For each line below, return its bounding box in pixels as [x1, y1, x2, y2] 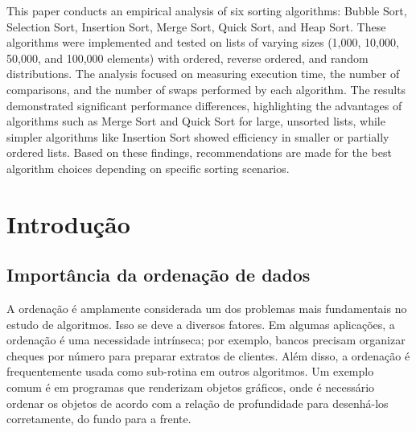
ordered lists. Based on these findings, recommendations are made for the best [6, 144, 392, 161]
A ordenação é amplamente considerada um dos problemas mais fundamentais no [6, 300, 407, 317]
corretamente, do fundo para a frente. [6, 410, 192, 427]
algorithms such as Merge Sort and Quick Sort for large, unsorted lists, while [6, 113, 385, 130]
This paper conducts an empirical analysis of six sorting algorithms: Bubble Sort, [6, 2, 407, 19]
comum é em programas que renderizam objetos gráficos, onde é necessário [6, 379, 375, 396]
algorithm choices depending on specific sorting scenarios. [6, 159, 290, 176]
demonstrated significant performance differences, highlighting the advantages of [6, 97, 402, 113]
